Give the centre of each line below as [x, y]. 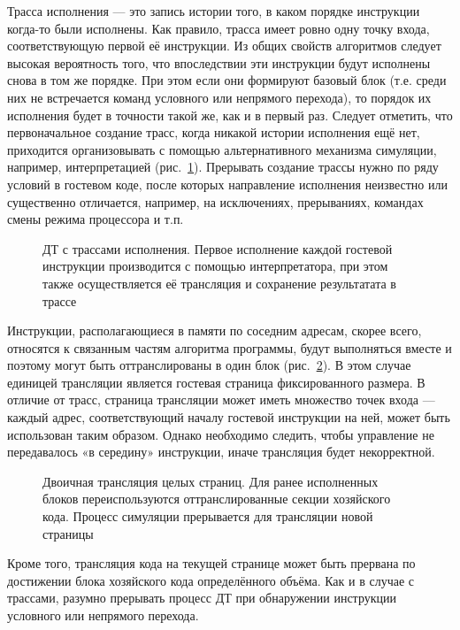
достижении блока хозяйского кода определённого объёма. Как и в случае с [211, 580]
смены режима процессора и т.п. [96, 219]
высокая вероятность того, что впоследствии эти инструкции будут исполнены [219, 62]
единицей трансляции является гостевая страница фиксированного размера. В [216, 382]
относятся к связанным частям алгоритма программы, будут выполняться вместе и [230, 347]
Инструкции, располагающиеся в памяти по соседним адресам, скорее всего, [215, 330]
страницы [68, 533]
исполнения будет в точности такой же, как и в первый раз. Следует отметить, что [230, 115]
